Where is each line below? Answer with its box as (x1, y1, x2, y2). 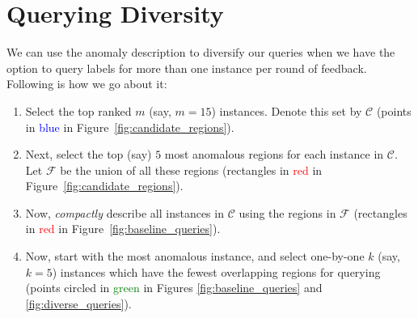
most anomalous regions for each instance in (164, 146, 384, 163)
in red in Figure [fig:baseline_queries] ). (25, 220, 221, 237)
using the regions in (239, 204, 336, 221)
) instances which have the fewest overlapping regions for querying (52, 263, 381, 280)
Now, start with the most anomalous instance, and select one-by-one (25, 248, 365, 265)
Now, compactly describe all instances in (25, 204, 224, 221)
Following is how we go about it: (6, 75, 167, 92)
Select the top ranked (25, 102, 132, 119)
